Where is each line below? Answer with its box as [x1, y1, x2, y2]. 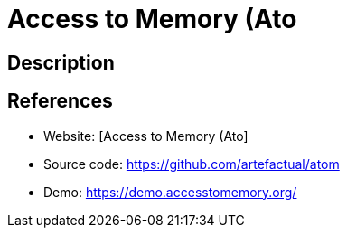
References [7, 89, 113, 113]
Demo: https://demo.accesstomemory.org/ [43, 183, 297, 200]
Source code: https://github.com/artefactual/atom [43, 155, 340, 172]
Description [7, 51, 115, 74]
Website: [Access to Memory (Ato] [43, 127, 249, 144]
